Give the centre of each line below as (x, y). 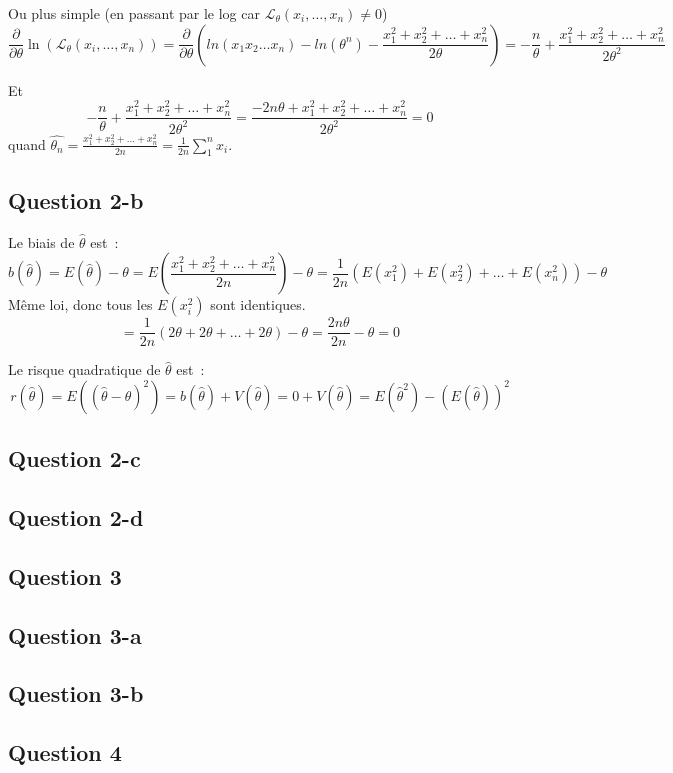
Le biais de (41, 241)
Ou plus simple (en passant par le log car (134, 13)
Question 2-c (74, 458)
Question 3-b (76, 693)
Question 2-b (76, 199)
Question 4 (65, 752)
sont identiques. (258, 304)
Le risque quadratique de (84, 369)
